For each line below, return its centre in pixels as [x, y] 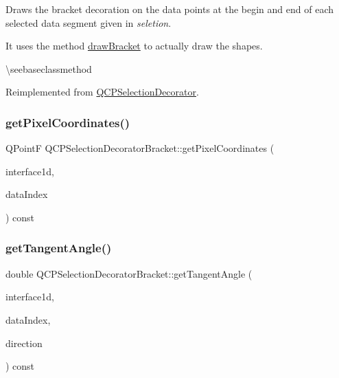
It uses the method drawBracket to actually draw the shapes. [134, 46]
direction [24, 343]
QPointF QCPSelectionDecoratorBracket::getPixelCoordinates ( [140, 148]
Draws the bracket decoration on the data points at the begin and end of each [170, 9]
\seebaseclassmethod [49, 68]
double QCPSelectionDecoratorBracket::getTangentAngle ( [129, 273]
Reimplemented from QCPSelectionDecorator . [102, 92]
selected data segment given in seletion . [89, 22]
